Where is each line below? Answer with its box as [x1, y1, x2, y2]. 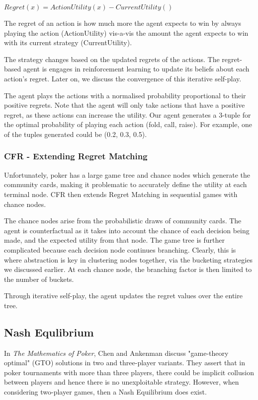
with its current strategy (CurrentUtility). [4, 37, 132, 48]
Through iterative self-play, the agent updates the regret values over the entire [4, 290, 243, 301]
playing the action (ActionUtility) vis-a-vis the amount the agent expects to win [4, 27, 249, 38]
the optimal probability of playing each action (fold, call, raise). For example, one [4, 119, 252, 130]
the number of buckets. [4, 273, 74, 284]
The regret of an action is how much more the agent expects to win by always [4, 18, 242, 28]
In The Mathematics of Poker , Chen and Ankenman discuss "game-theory [4, 347, 229, 358]
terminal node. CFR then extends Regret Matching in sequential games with [4, 189, 238, 199]
